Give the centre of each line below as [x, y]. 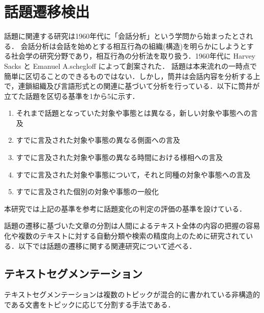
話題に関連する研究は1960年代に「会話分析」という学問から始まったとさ [125, 36]
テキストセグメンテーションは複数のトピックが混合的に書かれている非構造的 [132, 294]
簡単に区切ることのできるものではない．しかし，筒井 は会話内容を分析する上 [132, 76]
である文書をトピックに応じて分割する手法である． [90, 305]
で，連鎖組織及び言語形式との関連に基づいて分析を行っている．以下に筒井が [132, 86]
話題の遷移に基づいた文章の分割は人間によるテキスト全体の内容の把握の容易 [132, 226]
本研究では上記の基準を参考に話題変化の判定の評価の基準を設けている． [125, 208]
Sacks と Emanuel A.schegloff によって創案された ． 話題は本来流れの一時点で [130, 66]
